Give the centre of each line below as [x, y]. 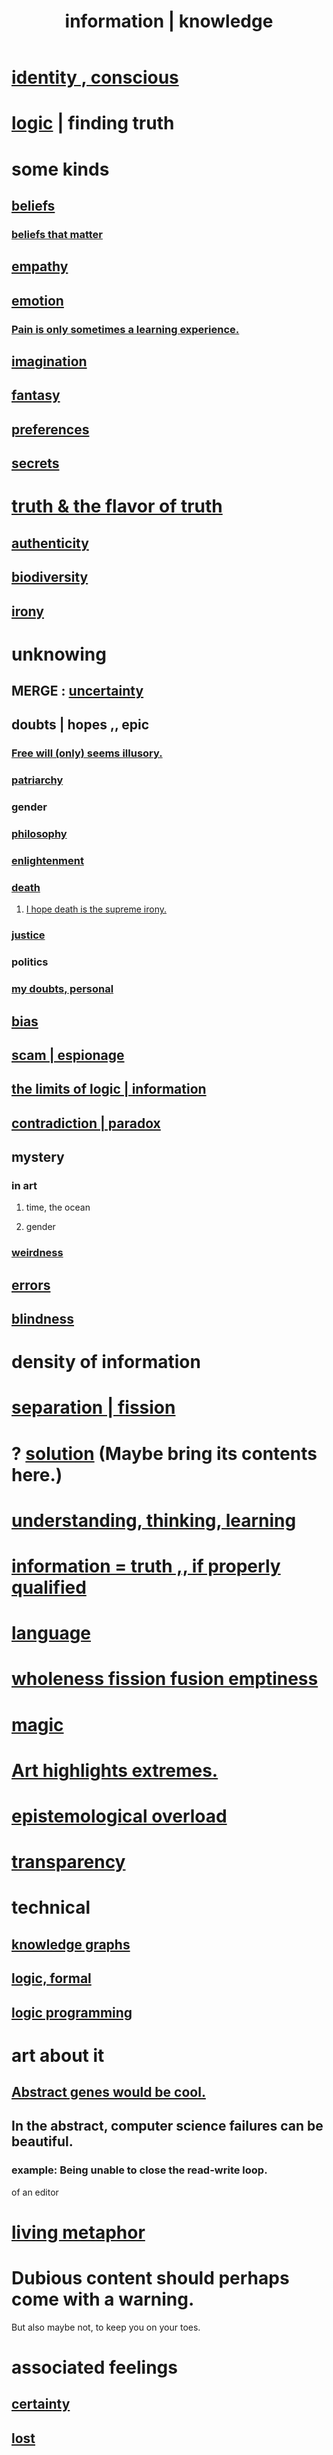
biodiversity [50, 577]
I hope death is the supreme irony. [96, 909]
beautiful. [42, 2141]
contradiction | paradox [86, 1123]
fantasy [36, 395]
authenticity [50, 543]
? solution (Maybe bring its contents [164, 1453]
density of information [106, 1362]
